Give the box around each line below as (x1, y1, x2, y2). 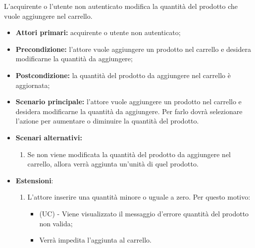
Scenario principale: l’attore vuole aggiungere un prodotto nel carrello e (15, 96, 242, 107)
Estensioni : (15, 175, 53, 185)
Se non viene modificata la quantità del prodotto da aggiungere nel (27, 149, 231, 159)
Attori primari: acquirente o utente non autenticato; (15, 27, 181, 38)
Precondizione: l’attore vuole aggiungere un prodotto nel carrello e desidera (15, 43, 251, 54)
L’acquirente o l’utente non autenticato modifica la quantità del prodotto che (4, 1, 238, 11)
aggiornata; (15, 80, 50, 90)
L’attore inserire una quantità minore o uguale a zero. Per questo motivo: (27, 192, 251, 202)
